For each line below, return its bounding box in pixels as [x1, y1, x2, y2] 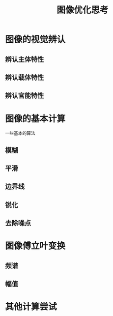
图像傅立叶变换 [5, 240, 66, 252]
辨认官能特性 [5, 91, 44, 100]
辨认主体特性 [5, 55, 44, 63]
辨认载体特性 [5, 73, 44, 82]
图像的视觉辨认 [5, 34, 66, 45]
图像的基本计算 [5, 113, 66, 124]
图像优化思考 [56, 4, 109, 16]
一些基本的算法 [5, 130, 35, 136]
